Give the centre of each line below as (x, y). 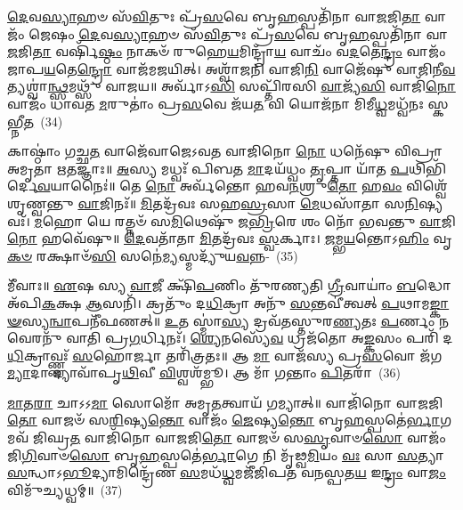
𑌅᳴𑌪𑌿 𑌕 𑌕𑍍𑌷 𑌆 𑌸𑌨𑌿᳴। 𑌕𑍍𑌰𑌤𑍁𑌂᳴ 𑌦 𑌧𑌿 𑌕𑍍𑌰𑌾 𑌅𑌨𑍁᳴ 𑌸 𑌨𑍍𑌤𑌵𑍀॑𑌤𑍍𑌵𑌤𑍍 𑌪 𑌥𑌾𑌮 (219, 302)
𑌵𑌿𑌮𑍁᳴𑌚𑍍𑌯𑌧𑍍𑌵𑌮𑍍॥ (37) (65, 489)
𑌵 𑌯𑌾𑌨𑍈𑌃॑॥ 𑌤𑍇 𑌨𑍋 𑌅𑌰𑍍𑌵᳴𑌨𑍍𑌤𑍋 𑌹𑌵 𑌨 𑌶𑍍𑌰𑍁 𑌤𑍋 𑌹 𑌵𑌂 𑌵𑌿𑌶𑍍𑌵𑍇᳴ (242, 186)
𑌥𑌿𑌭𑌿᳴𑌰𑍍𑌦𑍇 (427, 168)
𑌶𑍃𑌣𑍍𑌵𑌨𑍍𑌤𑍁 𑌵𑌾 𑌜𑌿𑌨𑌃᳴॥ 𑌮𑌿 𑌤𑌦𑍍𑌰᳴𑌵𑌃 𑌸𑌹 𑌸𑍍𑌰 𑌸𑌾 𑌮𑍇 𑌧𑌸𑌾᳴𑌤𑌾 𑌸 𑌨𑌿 (213, 202)
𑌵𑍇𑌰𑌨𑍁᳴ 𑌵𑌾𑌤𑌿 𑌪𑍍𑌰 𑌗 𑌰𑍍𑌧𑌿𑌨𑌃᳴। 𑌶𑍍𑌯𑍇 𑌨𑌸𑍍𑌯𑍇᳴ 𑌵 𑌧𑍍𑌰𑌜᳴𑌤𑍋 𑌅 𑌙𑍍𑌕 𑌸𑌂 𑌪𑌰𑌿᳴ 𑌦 (230, 338)
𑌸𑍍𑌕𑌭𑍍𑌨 (438, 103)
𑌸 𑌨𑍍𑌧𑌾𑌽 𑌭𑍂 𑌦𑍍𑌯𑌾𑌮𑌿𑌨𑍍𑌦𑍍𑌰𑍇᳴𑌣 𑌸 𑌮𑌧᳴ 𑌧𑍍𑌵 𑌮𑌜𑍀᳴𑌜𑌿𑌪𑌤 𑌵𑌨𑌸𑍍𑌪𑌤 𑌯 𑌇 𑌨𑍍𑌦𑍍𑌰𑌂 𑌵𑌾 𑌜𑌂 (227, 472)
